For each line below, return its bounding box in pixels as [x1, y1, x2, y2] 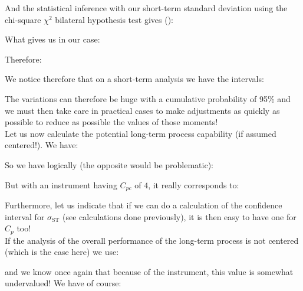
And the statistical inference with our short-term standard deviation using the [5, 2, 288, 14]
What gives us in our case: [5, 33, 100, 45]
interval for [5, 210, 45, 223]
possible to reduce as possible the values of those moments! [5, 116, 218, 128]
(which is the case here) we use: [5, 246, 119, 258]
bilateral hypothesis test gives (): [55, 13, 173, 25]
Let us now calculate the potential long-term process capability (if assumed [5, 127, 276, 139]
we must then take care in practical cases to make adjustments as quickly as [5, 104, 280, 116]
